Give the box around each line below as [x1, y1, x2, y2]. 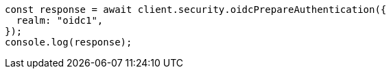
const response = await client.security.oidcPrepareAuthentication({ [5, 4, 387, 15]
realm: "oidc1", [16, 15, 104, 26]
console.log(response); [5, 37, 132, 48]
